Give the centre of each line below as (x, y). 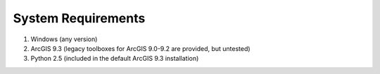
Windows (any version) (64, 39)
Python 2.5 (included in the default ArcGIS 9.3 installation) (115, 59)
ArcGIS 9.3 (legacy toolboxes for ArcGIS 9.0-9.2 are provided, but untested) (140, 48)
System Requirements (79, 18)
